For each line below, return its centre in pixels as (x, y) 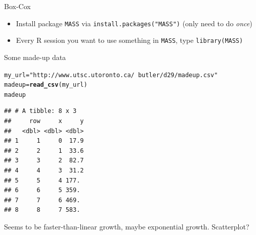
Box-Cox (17, 6)
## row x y (44, 121)
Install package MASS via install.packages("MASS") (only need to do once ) (134, 23)
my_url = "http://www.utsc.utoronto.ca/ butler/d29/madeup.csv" (111, 75)
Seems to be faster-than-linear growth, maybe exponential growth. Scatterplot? (127, 226)
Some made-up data (35, 57)
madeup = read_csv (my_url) (46, 85)
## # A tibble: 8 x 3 (40, 111)
